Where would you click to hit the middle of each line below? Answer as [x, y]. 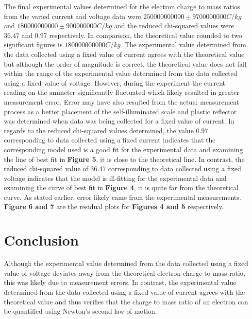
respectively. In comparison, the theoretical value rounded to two [146, 35]
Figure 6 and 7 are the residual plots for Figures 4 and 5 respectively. [114, 206]
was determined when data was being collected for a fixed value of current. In [119, 121]
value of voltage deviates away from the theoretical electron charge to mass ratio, [125, 273]
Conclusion [42, 240]
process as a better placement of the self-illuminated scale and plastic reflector [120, 111]
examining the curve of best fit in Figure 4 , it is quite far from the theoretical [121, 187]
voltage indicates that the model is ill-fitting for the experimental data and [115, 178]
